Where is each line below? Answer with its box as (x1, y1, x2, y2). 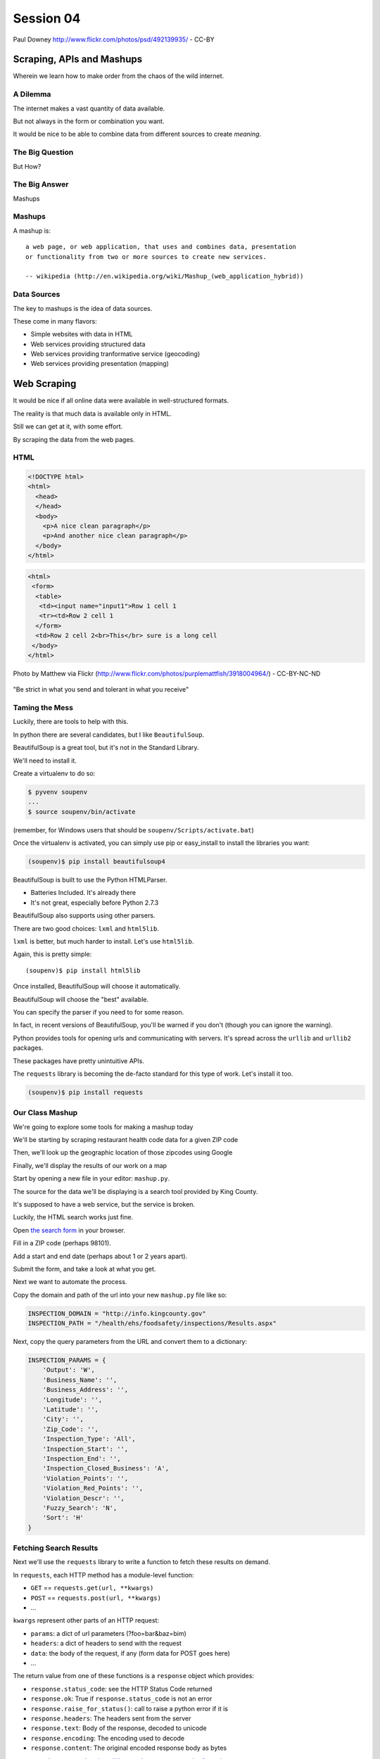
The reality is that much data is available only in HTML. (13, 409, 172, 418)
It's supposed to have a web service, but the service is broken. (13, 1200, 196, 1209)
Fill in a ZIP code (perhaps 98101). (13, 1239, 112, 1247)
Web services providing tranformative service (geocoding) (30, 350, 201, 358)
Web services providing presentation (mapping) (30, 360, 169, 368)
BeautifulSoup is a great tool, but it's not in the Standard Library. (13, 743, 200, 752)
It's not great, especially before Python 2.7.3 (30, 898, 159, 907)
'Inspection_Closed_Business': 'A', (42, 1464, 169, 1473)
